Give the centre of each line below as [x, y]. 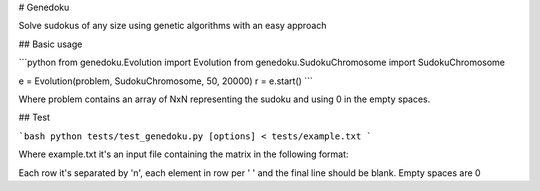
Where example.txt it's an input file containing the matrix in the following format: [183, 154]
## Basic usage [50, 44]
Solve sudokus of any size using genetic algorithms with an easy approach [172, 26]
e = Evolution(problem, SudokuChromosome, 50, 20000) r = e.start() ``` [166, 81]
